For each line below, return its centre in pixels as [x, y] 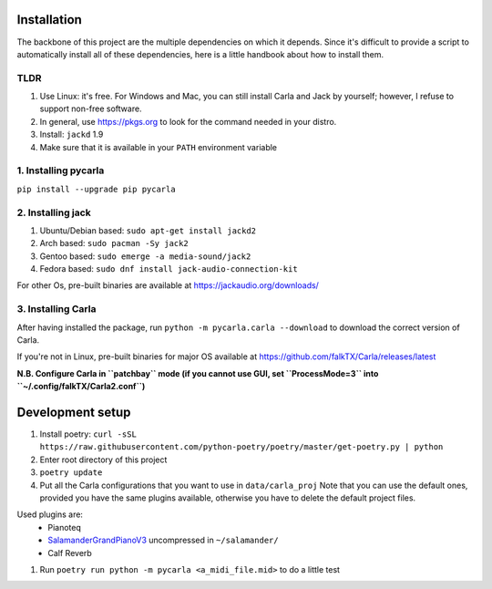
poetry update [71, 473]
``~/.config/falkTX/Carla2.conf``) [81, 387]
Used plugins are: [50, 514]
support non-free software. [91, 108]
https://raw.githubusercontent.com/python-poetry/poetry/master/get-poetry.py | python [241, 447]
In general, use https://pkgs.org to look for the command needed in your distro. [188, 121]
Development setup [74, 412]
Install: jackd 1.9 [72, 134]
